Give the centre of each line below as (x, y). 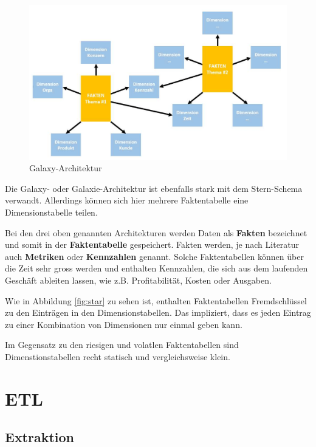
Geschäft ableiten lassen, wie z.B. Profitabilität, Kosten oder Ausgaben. (138, 280)
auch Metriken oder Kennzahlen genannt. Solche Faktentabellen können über (154, 256)
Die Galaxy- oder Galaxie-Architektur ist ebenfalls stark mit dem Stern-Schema (154, 188)
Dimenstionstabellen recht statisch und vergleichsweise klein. (118, 356)
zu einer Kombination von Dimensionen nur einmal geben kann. (124, 324)
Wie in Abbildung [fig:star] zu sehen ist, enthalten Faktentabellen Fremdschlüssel (156, 300)
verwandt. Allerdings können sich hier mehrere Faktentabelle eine (127, 200)
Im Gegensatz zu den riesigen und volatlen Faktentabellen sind (122, 345)
